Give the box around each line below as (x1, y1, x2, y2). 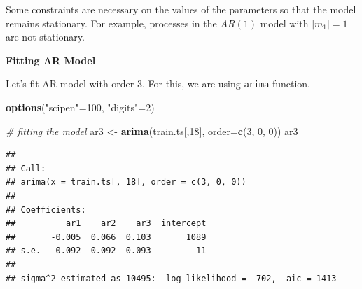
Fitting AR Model (6, 52, 96, 67)
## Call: (6, 163, 46, 174)
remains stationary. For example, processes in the (6, 15, 217, 30)
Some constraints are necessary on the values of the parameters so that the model (6, 2, 356, 16)
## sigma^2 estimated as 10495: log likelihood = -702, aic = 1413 (6, 273, 337, 283)
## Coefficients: (6, 204, 86, 215)
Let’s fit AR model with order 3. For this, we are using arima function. (6, 76, 310, 91)
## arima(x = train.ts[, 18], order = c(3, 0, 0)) (6, 177, 246, 188)
